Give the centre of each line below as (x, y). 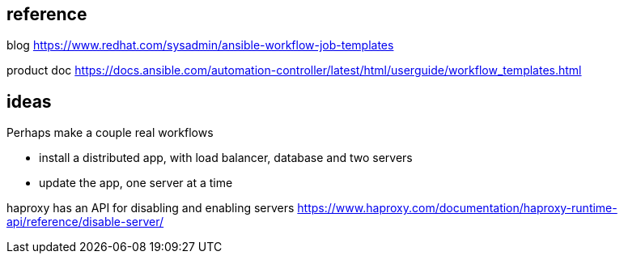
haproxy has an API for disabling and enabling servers (151, 208)
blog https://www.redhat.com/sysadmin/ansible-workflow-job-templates (200, 45)
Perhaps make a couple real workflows (110, 133)
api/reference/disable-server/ (85, 222)
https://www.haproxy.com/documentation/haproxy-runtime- (457, 208)
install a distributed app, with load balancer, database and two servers (226, 158)
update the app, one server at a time (136, 183)
